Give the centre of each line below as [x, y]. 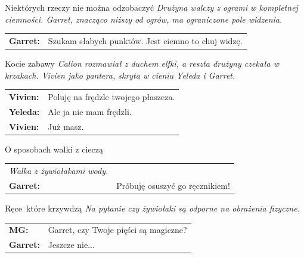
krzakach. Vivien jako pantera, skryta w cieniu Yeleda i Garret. [120, 75]
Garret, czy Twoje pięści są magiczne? [117, 230]
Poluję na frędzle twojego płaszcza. [111, 96]
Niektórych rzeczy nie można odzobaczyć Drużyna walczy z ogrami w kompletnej [151, 7]
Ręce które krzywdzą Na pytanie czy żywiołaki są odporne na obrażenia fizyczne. [152, 208]
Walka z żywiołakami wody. [59, 171]
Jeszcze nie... [71, 245]
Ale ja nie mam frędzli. [90, 111]
